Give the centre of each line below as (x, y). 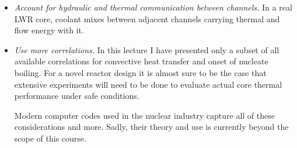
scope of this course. (50, 138)
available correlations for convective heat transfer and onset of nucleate (141, 61)
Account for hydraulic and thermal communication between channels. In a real (153, 7)
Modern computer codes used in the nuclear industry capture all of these (144, 115)
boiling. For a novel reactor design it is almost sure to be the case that (140, 72)
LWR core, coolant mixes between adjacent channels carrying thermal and (147, 18)
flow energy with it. (49, 30)
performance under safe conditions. (77, 96)
